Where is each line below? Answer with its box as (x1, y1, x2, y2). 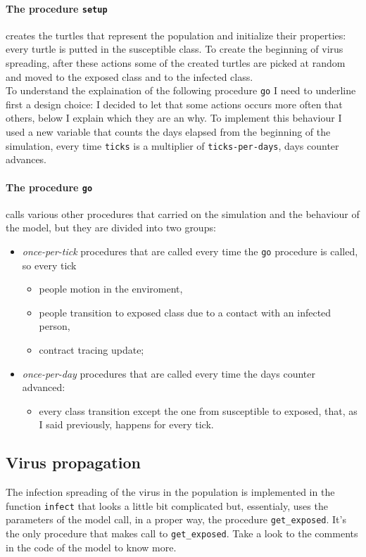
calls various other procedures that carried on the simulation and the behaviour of (6, 206, 360, 221)
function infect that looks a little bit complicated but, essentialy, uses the (6, 498, 328, 513)
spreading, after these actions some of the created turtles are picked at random (6, 56, 346, 70)
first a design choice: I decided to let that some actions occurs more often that (6, 96, 343, 111)
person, (39, 319, 70, 333)
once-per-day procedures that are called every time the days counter (22, 366, 315, 380)
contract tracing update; (39, 342, 144, 357)
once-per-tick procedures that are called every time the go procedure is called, (22, 243, 358, 258)
